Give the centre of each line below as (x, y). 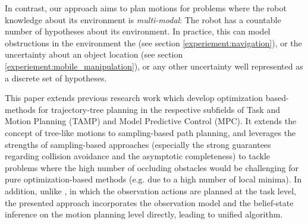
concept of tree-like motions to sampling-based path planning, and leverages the (150, 132)
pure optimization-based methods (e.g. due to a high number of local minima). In (153, 179)
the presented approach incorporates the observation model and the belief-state (149, 202)
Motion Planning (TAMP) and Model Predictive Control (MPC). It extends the (151, 121)
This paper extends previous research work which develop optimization (134, 98)
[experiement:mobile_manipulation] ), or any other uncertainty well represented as (154, 66)
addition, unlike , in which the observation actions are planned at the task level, (150, 190)
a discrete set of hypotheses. (56, 78)
